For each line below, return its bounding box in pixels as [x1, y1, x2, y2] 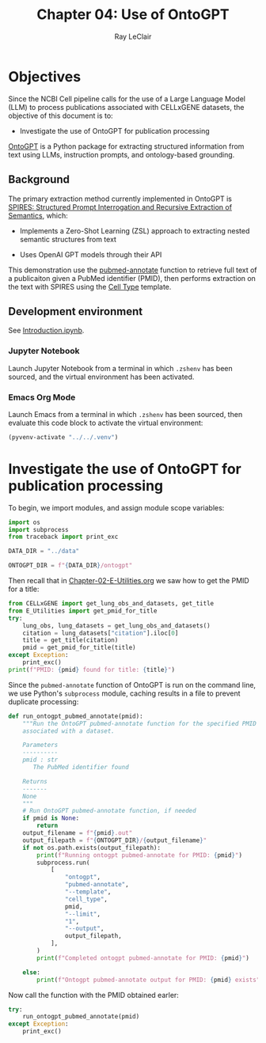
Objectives [8, 67, 82, 85]
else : [22, 968, 41, 977]
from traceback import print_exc [8, 533, 119, 541]
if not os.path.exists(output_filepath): [22, 844, 161, 851]
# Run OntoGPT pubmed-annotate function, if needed [22, 807, 196, 815]
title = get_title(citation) [22, 636, 119, 644]
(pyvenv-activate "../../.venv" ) [8, 433, 119, 441]
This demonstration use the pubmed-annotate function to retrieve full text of [8, 265, 257, 275]
